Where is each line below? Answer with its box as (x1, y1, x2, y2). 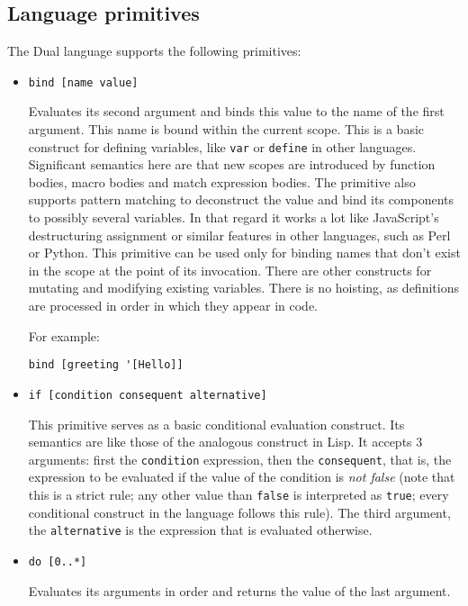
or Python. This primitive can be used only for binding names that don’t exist (28, 243, 461, 262)
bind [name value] (28, 76, 139, 89)
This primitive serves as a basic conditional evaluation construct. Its (28, 414, 405, 433)
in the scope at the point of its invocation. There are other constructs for (28, 260, 432, 279)
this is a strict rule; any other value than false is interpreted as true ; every (28, 484, 449, 503)
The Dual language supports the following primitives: (7, 41, 301, 60)
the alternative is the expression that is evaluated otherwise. (28, 520, 373, 539)
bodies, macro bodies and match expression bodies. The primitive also (28, 172, 416, 191)
